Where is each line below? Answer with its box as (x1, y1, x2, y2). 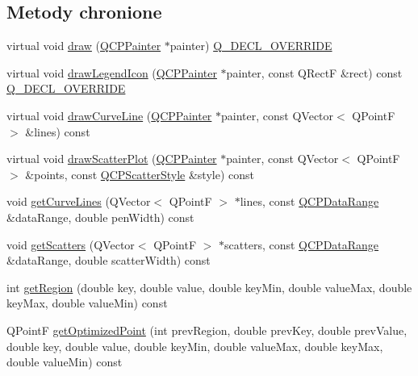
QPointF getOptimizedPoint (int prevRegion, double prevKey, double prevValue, (6, 321, 408, 338)
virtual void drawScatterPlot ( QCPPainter (6, 150, 217, 167)
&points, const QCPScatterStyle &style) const (25, 165, 254, 182)
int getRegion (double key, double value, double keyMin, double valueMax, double (6, 278, 412, 295)
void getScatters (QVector (6, 236, 135, 253)
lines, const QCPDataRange (240, 193, 379, 210)
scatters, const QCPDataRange (224, 236, 379, 253)
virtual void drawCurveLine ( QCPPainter (6, 107, 212, 123)
